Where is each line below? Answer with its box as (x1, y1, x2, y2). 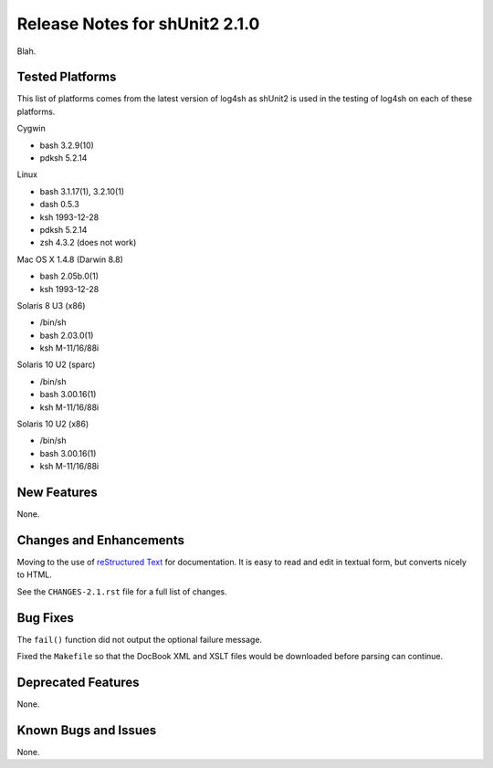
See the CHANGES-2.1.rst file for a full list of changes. (16, 585, 227, 597)
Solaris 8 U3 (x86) (16, 300, 86, 310)
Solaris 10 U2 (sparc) (16, 359, 96, 370)
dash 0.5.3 (39, 199, 79, 210)
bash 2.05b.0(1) (39, 270, 100, 282)
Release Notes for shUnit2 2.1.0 (16, 14, 260, 34)
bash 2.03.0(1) (39, 330, 94, 341)
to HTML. (16, 569, 52, 580)
